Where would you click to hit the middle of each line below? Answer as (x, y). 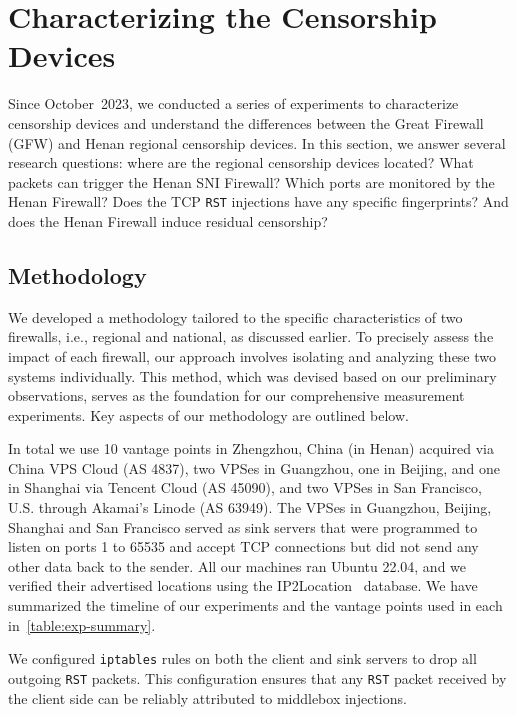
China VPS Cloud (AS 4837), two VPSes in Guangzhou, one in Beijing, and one (254, 467)
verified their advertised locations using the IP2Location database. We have (243, 585)
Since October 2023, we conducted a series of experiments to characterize (233, 103)
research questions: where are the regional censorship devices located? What (241, 162)
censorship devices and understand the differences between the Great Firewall (246, 122)
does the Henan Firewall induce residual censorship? (168, 220)
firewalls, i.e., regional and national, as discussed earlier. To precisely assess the (251, 336)
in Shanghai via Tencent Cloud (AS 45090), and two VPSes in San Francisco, (245, 487)
